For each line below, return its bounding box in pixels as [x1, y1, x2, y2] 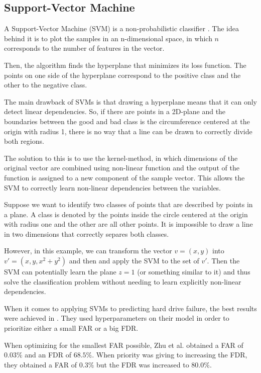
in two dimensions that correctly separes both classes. [4, 228, 169, 239]
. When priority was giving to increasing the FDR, [92, 349, 247, 360]
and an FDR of [25, 349, 72, 360]
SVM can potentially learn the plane [4, 266, 116, 277]
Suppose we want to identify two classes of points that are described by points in [4, 199, 253, 210]
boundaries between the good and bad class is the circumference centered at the [4, 116, 250, 126]
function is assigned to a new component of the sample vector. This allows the [4, 172, 245, 182]
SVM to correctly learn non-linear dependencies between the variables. [4, 182, 221, 193]
